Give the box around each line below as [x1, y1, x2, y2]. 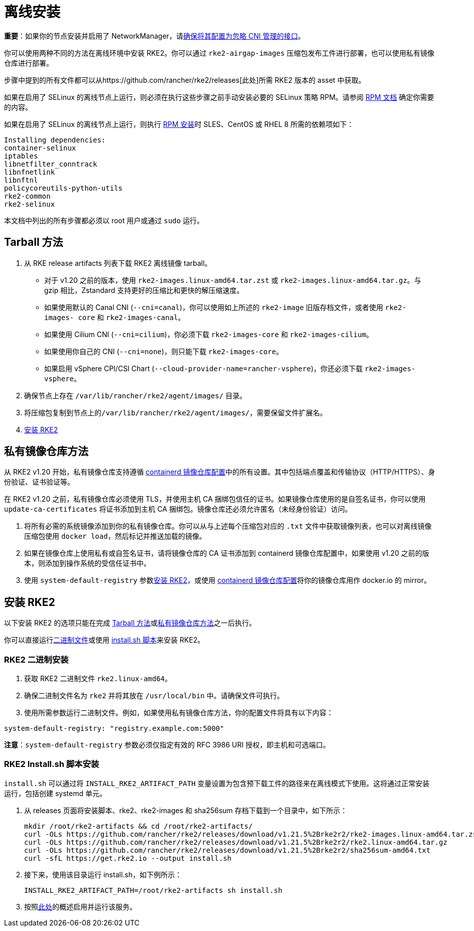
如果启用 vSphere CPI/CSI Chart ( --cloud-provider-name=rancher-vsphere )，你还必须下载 [44, 364, 363, 373]
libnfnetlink [4, 168, 55, 176]
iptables [4, 151, 38, 160]
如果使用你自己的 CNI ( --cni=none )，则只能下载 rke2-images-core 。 [44, 347, 283, 356]
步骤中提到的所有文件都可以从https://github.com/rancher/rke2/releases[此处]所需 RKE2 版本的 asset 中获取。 [4, 75, 366, 84]
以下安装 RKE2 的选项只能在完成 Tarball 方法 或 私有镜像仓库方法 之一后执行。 [4, 618, 256, 628]
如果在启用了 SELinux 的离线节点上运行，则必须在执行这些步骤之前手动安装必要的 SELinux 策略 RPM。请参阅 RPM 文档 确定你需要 [4, 92, 434, 101]
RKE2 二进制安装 [4, 654, 69, 665]
